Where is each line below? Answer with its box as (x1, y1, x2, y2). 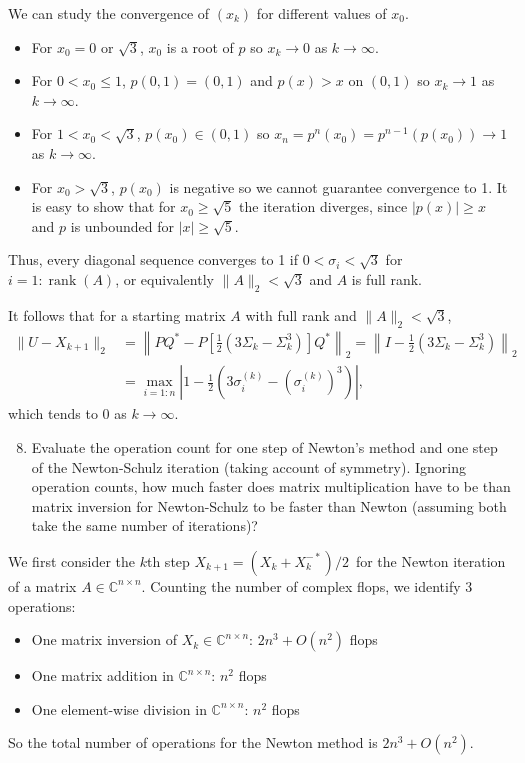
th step (146, 550, 190, 571)
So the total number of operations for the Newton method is (8, 732, 378, 753)
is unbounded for (70, 215, 174, 236)
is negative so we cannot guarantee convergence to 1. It (169, 176, 508, 197)
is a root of (166, 36, 234, 57)
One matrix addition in (31, 665, 174, 686)
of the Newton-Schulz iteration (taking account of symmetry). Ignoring (31, 456, 467, 477)
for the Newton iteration (355, 550, 506, 571)
